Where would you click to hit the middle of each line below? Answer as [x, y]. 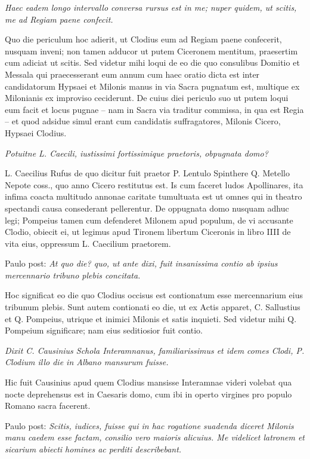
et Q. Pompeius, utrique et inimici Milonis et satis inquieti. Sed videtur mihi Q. [151, 318]
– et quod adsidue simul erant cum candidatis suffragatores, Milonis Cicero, [143, 121]
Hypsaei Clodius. [36, 132]
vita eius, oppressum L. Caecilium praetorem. [88, 243]
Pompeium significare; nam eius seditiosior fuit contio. [104, 330]
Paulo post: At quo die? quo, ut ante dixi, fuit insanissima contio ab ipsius [141, 263]
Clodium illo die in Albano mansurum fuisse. [87, 362]
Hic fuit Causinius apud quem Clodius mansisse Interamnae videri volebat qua [148, 382]
